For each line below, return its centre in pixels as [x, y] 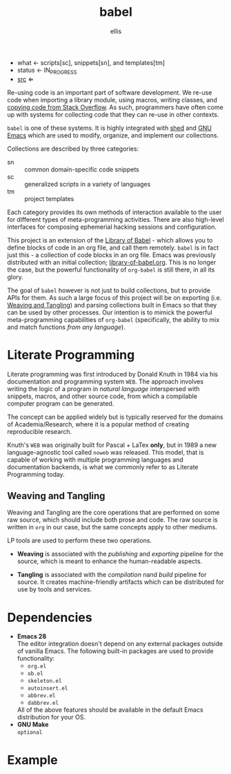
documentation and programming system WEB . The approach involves [106, 381]
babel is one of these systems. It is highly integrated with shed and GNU [110, 128]
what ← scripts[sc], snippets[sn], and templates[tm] [91, 62]
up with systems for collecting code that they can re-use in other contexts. [113, 114]
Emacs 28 [32, 636]
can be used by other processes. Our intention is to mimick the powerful [110, 312]
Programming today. [36, 474]
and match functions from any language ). [66, 327]
